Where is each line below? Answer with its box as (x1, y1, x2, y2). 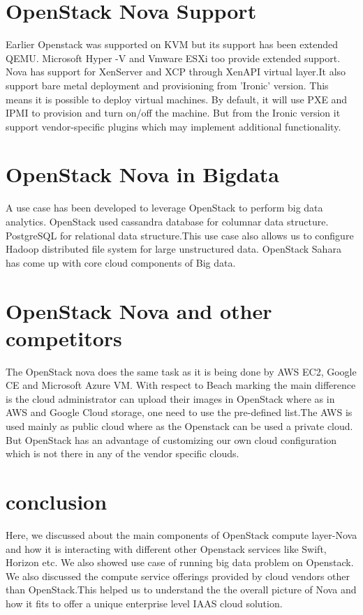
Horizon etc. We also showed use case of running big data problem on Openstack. (6, 555, 354, 570)
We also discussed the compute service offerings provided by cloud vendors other (6, 568, 350, 583)
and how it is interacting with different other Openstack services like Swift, (6, 541, 327, 556)
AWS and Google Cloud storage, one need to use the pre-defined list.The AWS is (6, 405, 353, 420)
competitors (6, 323, 122, 352)
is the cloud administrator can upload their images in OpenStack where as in (6, 391, 335, 406)
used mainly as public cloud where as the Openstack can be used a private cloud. (6, 419, 353, 434)
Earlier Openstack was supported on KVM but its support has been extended (6, 37, 339, 52)
